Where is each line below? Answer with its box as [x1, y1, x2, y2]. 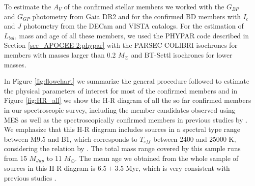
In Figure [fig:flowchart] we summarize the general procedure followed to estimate [4, 76, 250, 86]
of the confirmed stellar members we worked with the [64, 1, 225, 11]
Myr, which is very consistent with [126, 163, 230, 173]
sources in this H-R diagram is [4, 163, 96, 173]
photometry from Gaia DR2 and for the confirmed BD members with [32, 11, 241, 21]
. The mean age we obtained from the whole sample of [75, 153, 239, 163]
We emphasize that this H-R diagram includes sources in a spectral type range [4, 124, 241, 134]
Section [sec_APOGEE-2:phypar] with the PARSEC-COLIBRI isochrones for [4, 40, 238, 50]
